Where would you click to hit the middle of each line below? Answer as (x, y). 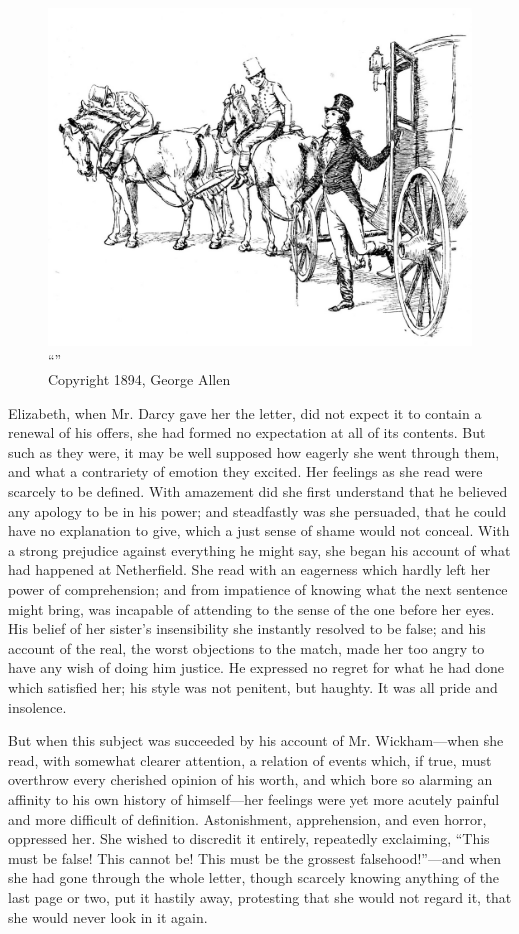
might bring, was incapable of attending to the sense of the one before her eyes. (251, 608)
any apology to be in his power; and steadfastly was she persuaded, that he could (257, 510)
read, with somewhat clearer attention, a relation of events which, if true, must (250, 759)
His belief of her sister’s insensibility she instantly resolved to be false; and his (247, 628)
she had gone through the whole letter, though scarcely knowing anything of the (254, 877)
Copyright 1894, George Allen (139, 379)
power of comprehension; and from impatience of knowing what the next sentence (258, 589)
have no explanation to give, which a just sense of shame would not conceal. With (259, 530)
